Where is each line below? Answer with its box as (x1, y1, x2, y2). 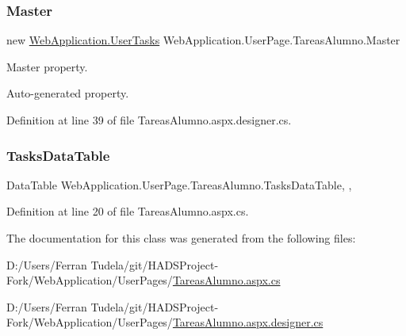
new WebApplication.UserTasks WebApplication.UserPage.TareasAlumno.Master (6, 32, 400, 48)
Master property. (6, 58, 88, 74)
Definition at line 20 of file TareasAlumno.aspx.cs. (6, 203, 249, 220)
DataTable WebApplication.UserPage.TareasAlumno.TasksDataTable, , (6, 176, 352, 193)
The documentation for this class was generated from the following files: (6, 230, 356, 246)
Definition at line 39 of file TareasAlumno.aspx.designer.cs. (6, 112, 292, 128)
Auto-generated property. (6, 85, 129, 101)
